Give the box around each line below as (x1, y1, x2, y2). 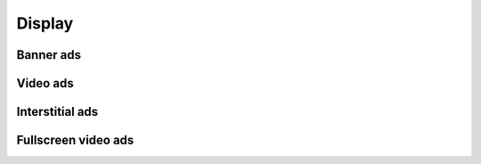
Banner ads (16, 47, 82, 62)
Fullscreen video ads (16, 133, 135, 148)
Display (16, 13, 74, 33)
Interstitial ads (16, 104, 99, 119)
